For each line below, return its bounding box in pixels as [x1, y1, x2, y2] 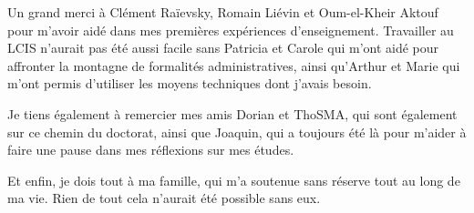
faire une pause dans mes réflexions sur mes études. [7, 140, 294, 159]
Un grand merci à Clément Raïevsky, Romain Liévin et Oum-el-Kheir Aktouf [7, 3, 438, 21]
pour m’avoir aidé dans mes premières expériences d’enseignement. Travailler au [7, 20, 454, 39]
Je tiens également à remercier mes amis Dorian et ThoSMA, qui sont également [7, 104, 458, 123]
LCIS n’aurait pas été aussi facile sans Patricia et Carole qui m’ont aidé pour [7, 38, 439, 57]
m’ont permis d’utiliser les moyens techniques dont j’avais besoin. [7, 74, 372, 93]
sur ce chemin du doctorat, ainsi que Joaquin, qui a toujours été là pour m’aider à [7, 122, 467, 141]
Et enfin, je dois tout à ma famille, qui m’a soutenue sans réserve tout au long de [7, 170, 460, 189]
